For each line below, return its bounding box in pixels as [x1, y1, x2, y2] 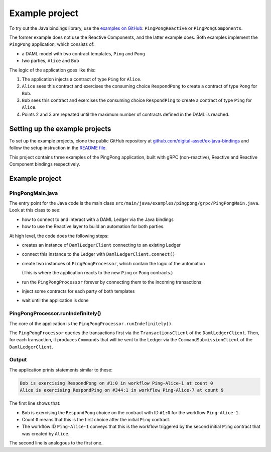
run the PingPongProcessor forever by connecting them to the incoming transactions [22, 279, 202, 285]
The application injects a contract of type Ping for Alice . [22, 76, 142, 82]
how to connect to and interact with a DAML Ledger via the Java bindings [22, 216, 174, 222]
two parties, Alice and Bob [22, 58, 79, 64]
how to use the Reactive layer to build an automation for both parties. [22, 223, 165, 230]
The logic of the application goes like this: [9, 67, 96, 73]
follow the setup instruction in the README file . [9, 145, 107, 151]
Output [9, 356, 27, 363]
